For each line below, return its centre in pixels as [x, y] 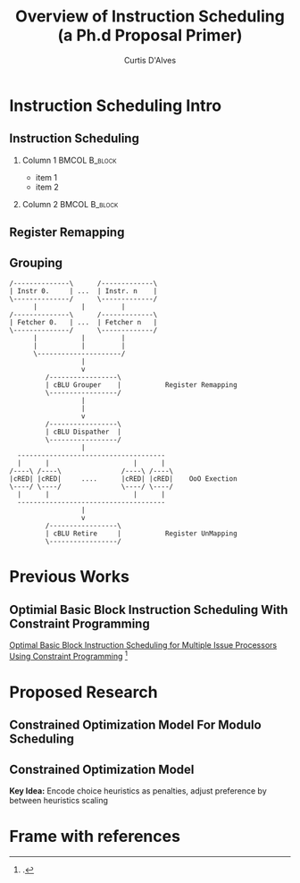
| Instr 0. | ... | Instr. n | [83, 291]
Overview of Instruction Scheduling [150, 17]
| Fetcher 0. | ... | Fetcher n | [83, 322]
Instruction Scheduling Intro [115, 105]
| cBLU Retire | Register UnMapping [142, 534]
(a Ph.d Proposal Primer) [150, 35]
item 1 [46, 177]
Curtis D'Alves [150, 60]
